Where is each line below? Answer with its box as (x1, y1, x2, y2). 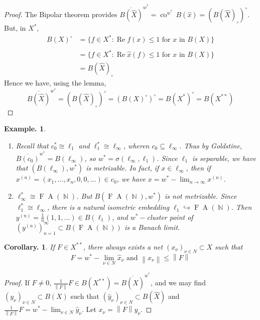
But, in (4, 23, 26, 33)
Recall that (16, 140, 49, 151)
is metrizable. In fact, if (86, 163, 159, 173)
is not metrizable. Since (165, 191, 237, 201)
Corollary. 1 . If (4, 241, 55, 252)
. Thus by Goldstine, (179, 140, 242, 151)
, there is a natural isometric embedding (47, 202, 170, 212)
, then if (186, 163, 211, 173)
